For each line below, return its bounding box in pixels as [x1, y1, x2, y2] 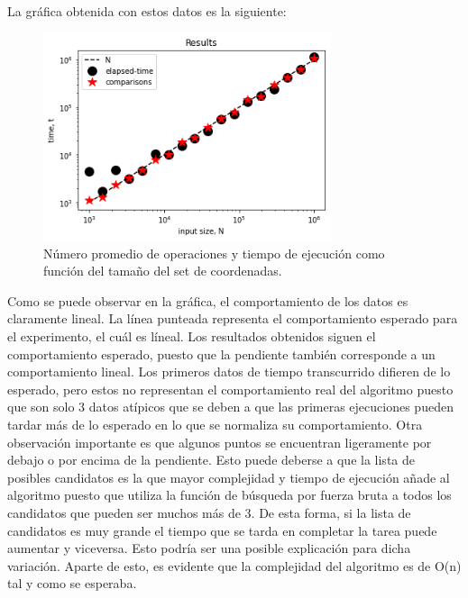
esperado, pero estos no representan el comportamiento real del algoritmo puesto [7, 379, 454, 398]
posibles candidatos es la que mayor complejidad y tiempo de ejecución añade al [7, 467, 450, 486]
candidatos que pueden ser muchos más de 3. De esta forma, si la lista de [7, 503, 411, 522]
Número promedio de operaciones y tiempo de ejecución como [43, 243, 385, 262]
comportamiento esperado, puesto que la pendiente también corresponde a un [7, 344, 436, 363]
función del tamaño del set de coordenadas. [43, 261, 282, 280]
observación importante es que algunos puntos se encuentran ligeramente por [7, 432, 432, 451]
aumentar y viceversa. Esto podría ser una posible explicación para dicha [7, 539, 411, 557]
